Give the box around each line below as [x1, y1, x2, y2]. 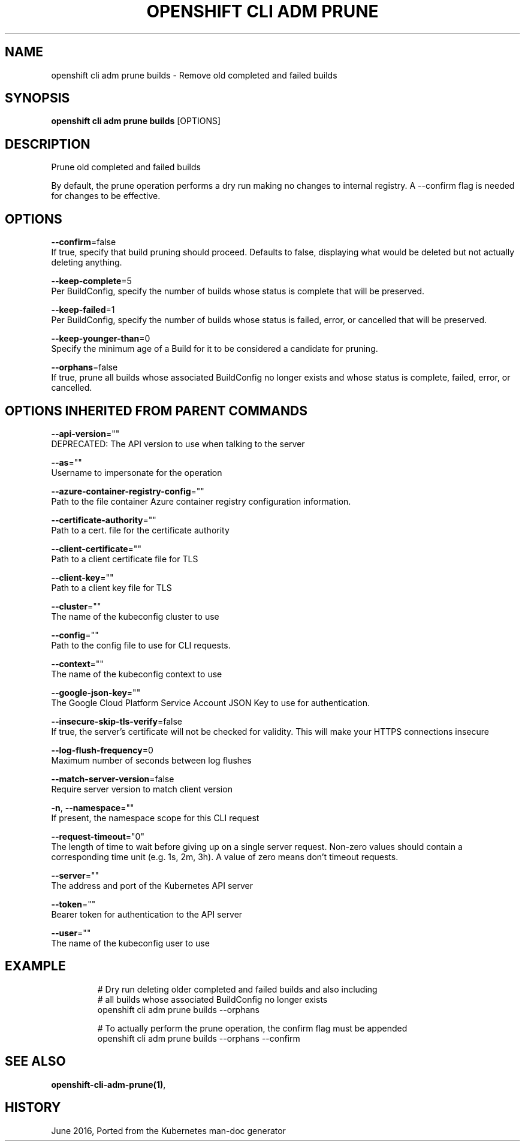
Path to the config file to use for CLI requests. [51, 640, 231, 650]
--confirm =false [51, 237, 116, 248]
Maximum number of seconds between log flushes [51, 755, 252, 765]
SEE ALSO [5, 1054, 66, 1069]
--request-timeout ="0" [51, 831, 144, 842]
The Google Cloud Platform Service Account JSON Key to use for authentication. [51, 697, 370, 708]
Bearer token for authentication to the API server [51, 909, 243, 919]
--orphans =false [51, 362, 118, 373]
